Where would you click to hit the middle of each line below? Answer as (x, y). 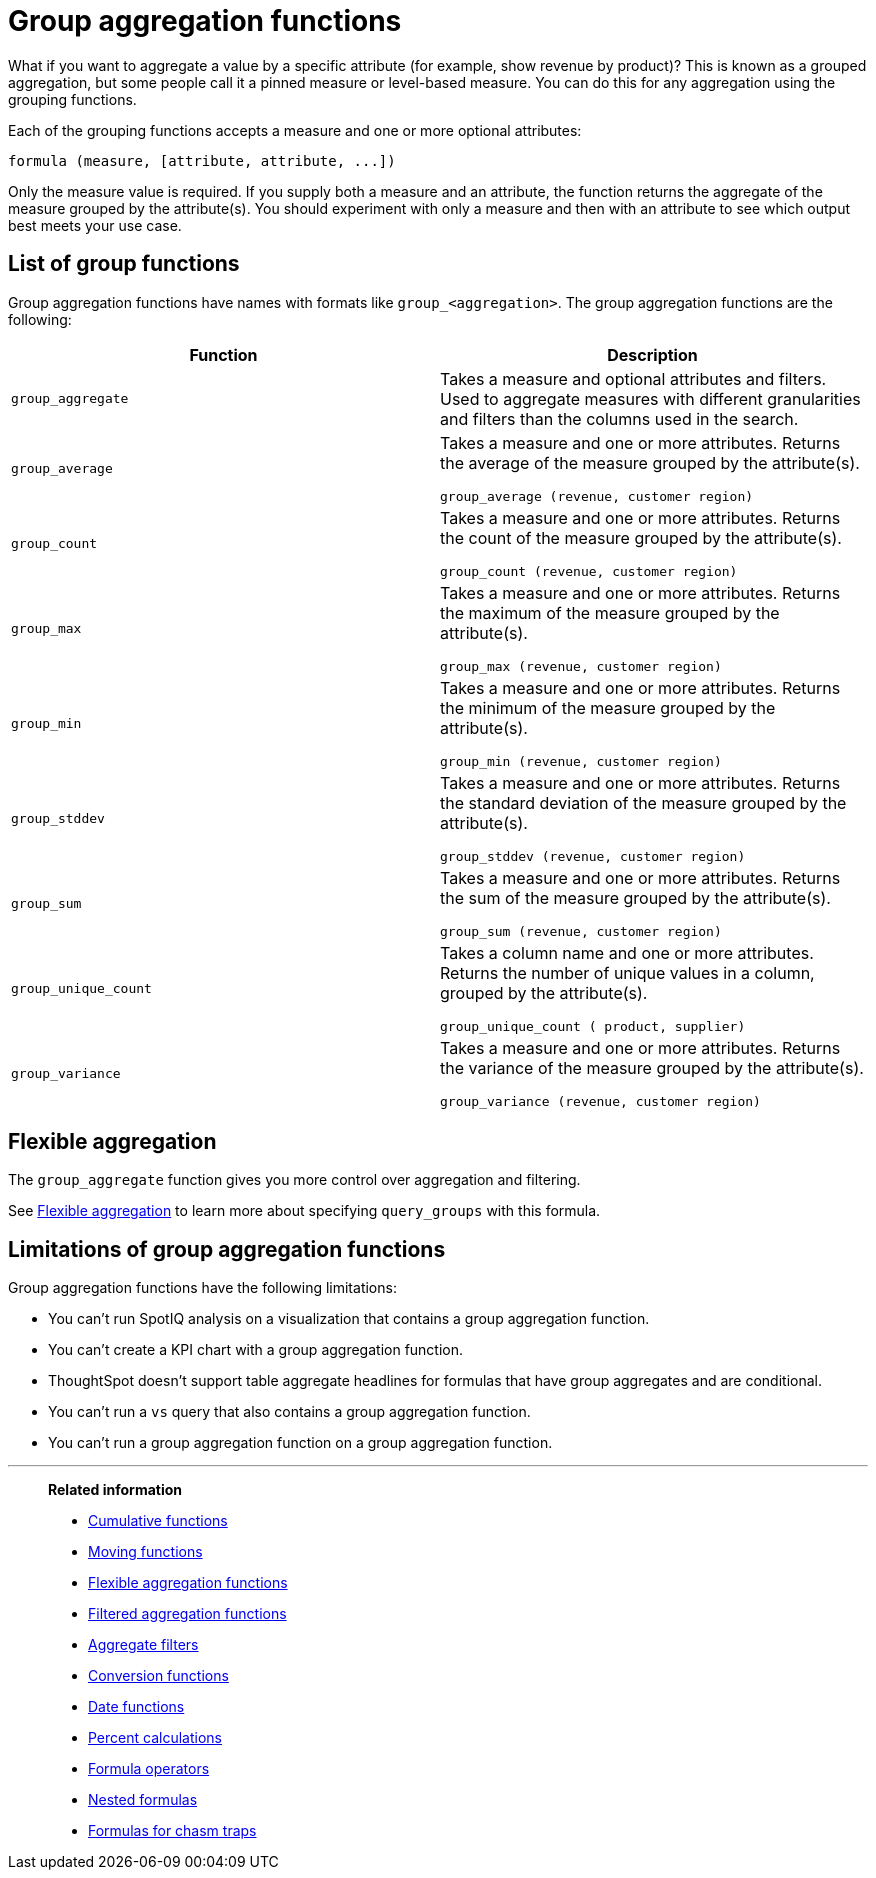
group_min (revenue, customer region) (581, 761)
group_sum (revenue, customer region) (581, 931)
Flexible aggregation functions (188, 1583)
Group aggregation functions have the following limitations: (202, 1288)
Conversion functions (158, 1676)
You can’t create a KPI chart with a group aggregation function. (256, 1350)
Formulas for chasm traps (172, 1831)
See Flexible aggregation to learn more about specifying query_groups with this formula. (304, 1211)
